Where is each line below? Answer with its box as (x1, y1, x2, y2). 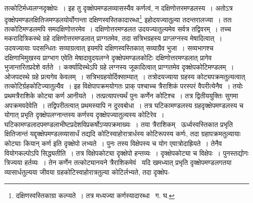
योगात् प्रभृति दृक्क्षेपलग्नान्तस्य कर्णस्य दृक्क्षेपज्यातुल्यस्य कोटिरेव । (4, 110, 165, 120)
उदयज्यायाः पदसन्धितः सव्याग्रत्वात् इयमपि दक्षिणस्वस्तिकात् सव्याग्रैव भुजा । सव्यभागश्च (4, 43, 214, 53)
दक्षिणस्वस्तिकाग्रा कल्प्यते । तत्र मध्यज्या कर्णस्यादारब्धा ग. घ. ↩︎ (16, 190, 175, 201)
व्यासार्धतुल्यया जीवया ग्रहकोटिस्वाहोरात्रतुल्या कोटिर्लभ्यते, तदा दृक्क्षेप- (4, 166, 170, 177)
